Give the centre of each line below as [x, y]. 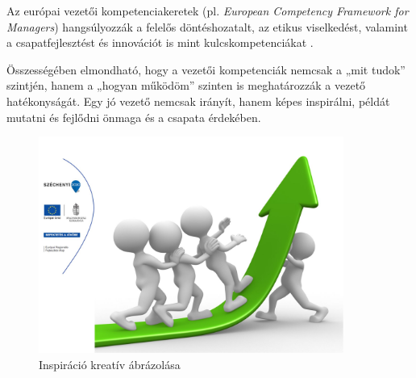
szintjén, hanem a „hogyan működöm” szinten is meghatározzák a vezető [186, 85]
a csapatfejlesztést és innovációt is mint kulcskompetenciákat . [160, 42]
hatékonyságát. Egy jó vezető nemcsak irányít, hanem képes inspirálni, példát [198, 101]
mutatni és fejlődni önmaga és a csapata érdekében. [134, 117]
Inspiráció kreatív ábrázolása [110, 364]
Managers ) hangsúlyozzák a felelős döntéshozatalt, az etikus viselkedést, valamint [207, 26]
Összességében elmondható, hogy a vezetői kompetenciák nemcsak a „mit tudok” [206, 69]
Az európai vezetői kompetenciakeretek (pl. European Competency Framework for [208, 10]
